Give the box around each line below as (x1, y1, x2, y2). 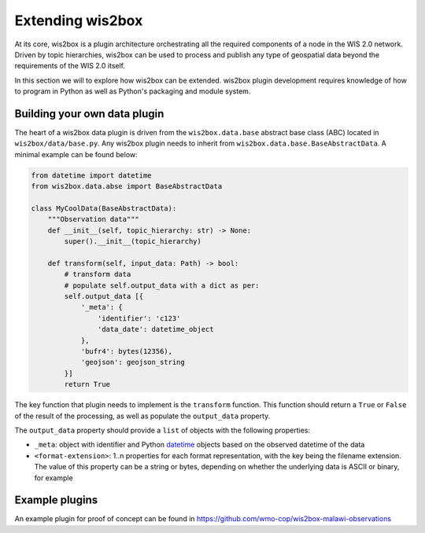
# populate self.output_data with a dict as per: (64, 281, 260, 290)
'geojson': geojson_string (80, 358, 185, 367)
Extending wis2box (14, 12, 143, 29)
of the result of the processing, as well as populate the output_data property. (14, 411, 271, 421)
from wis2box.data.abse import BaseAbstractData (31, 182, 223, 191)
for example (34, 472, 74, 483)
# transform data (64, 270, 131, 279)
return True (64, 380, 110, 389)
